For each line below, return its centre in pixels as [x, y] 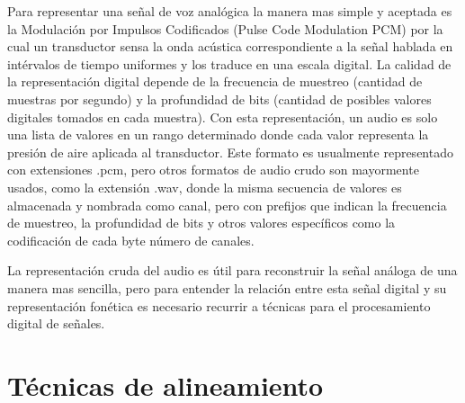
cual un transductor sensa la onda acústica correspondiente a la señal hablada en [230, 46]
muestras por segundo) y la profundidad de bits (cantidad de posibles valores [219, 99]
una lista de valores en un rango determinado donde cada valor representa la [218, 134]
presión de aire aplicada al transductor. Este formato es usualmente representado [230, 152]
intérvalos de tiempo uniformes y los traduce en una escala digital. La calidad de [229, 63]
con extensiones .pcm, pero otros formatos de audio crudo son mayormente [213, 170]
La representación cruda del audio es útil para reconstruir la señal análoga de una [232, 270]
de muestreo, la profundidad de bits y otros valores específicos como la [201, 223]
